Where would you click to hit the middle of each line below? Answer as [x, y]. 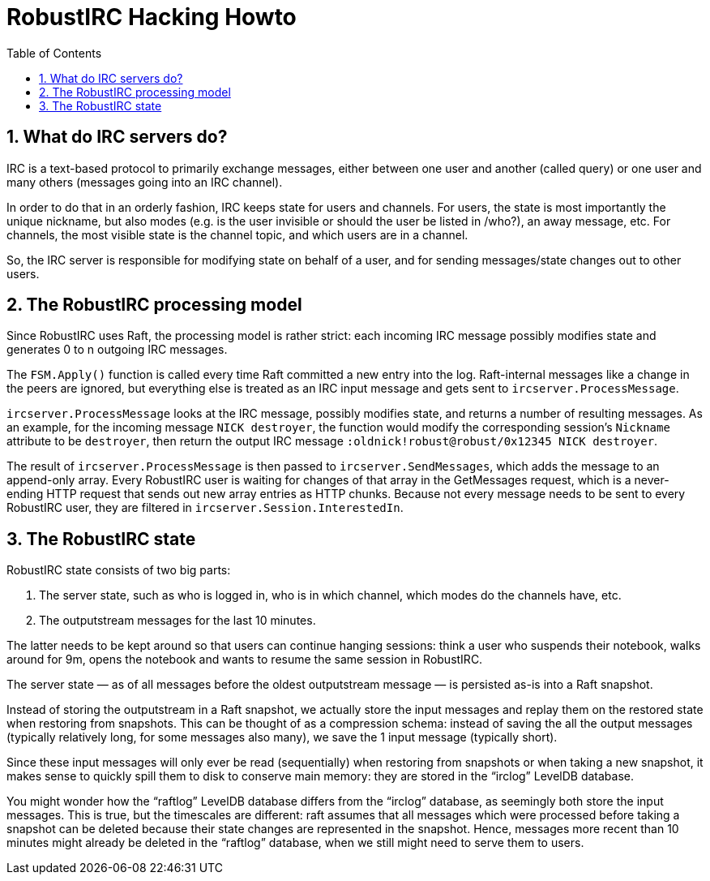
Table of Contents [54, 53]
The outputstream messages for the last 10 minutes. [177, 621]
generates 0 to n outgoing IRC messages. [117, 350]
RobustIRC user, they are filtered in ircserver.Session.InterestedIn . [205, 508]
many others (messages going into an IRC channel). [145, 182]
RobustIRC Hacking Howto [152, 17]
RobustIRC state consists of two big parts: [119, 570]
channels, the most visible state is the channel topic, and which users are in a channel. [237, 234]
